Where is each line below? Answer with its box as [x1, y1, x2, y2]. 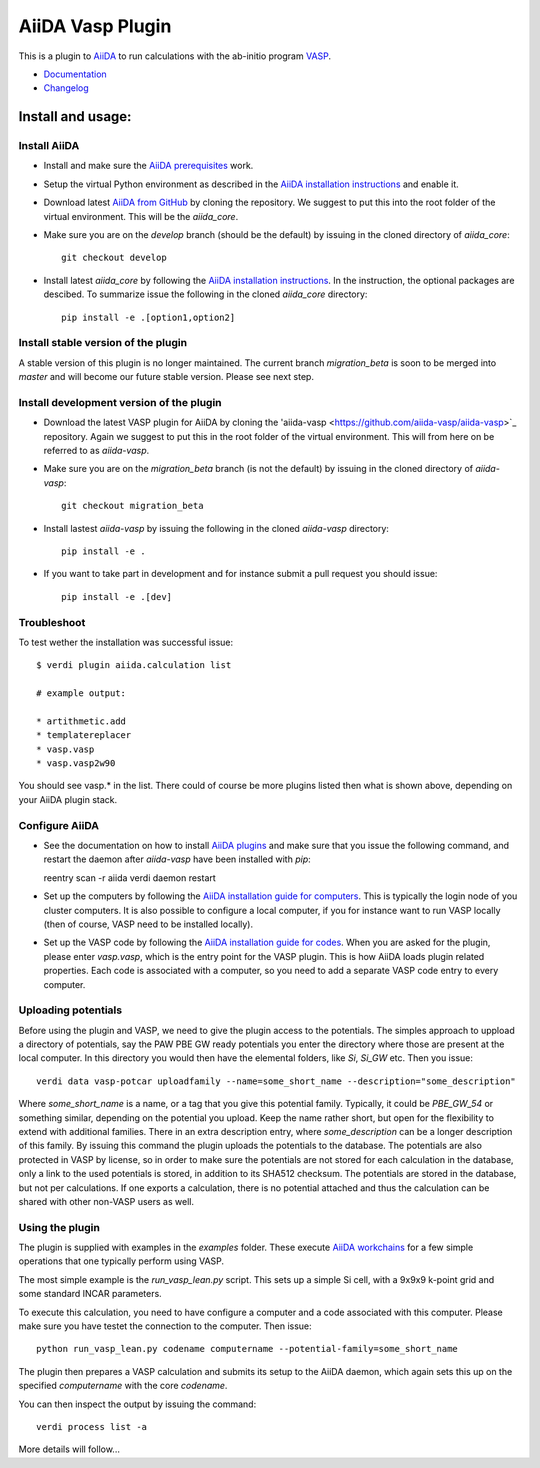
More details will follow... [18, 1443, 120, 1455]
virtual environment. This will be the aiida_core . [43, 210, 239, 222]
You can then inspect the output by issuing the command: [18, 1398, 257, 1410]
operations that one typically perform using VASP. [18, 1255, 225, 1267]
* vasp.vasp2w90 [36, 758, 116, 769]
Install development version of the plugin [18, 395, 222, 409]
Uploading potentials [18, 1003, 123, 1017]
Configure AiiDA [18, 818, 100, 832]
